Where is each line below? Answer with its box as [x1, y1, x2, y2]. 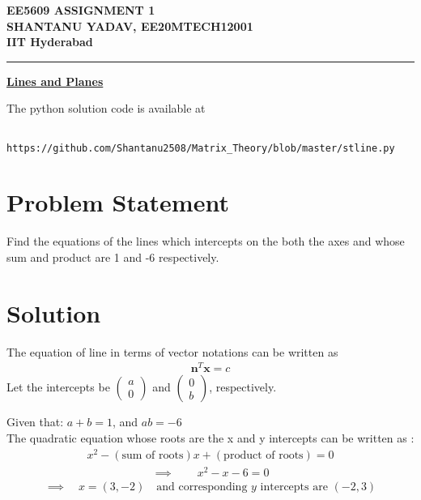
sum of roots [121, 449, 184, 461]
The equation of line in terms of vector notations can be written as [6, 343, 338, 360]
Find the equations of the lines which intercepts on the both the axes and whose [6, 233, 405, 250]
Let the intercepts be [6, 378, 110, 395]
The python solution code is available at [6, 100, 206, 117]
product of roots [223, 449, 304, 461]
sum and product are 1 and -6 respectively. [6, 249, 219, 265]
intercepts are [260, 481, 328, 493]
